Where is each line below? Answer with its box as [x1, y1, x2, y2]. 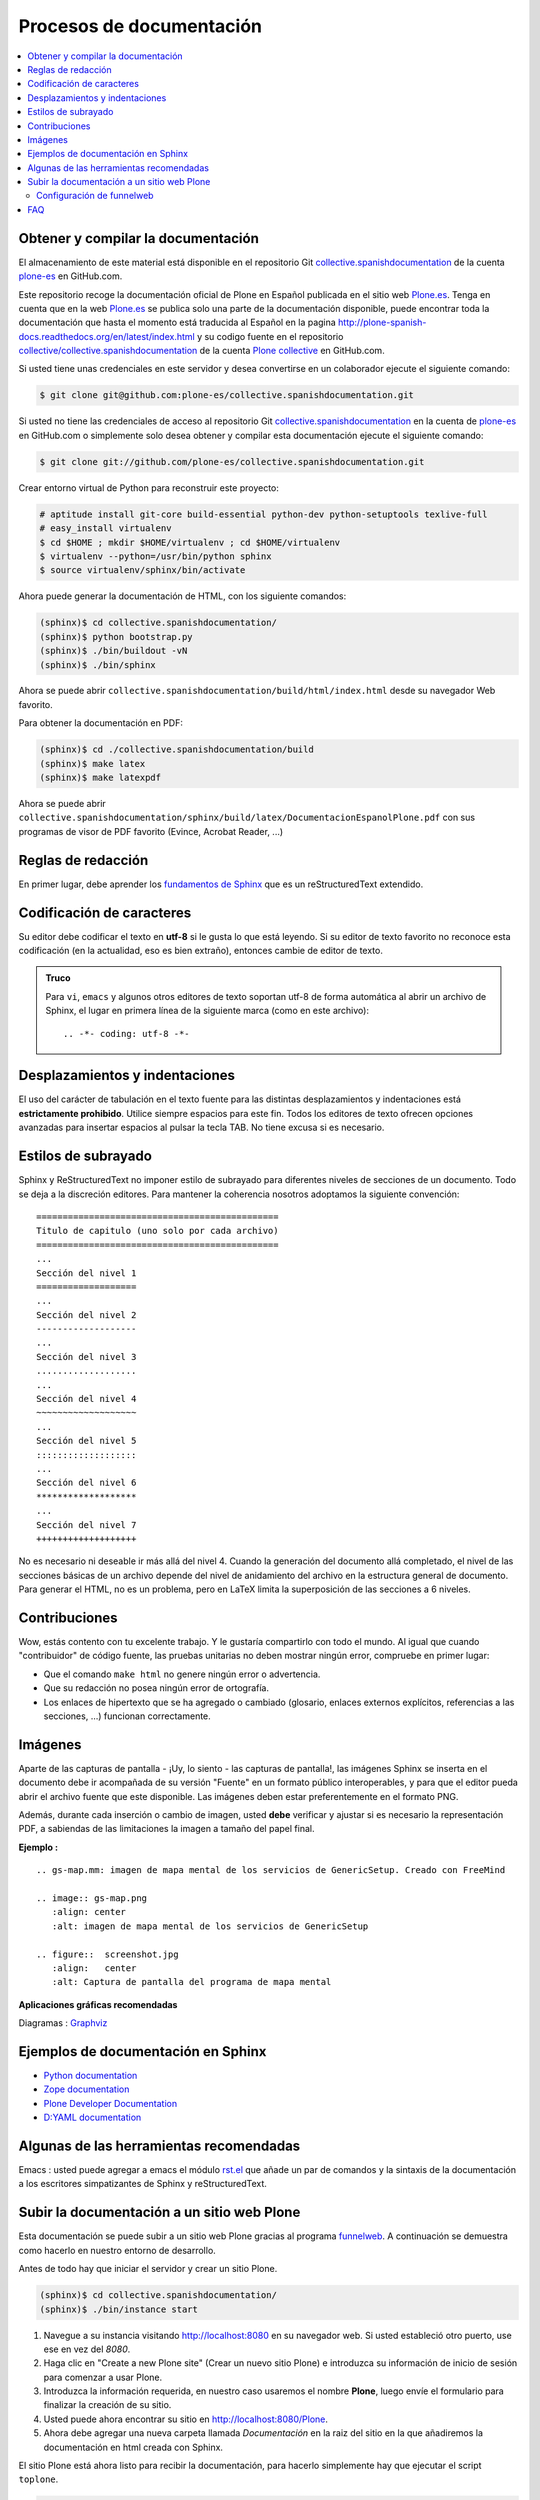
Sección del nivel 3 [36, 1351, 137, 1362]
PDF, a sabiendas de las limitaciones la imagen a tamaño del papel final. [18, 1823, 315, 1835]
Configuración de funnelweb [36, 190, 154, 202]
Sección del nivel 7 [36, 1519, 137, 1530]
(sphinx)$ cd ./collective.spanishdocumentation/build [39, 744, 314, 755]
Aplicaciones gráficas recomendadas [18, 1998, 178, 2010]
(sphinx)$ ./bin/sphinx [39, 659, 157, 670]
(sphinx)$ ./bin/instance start [39, 2303, 199, 2315]
